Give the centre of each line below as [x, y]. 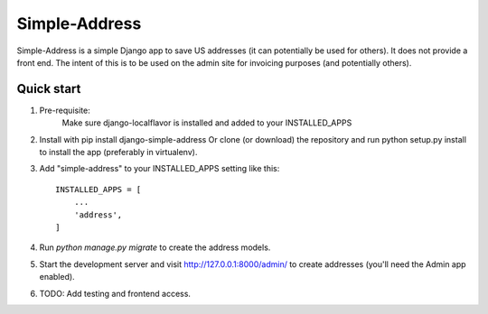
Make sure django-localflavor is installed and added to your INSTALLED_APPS [207, 123]
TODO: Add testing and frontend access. [115, 293]
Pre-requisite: [65, 110]
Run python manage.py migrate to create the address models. [155, 247]
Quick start [49, 89]
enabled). [57, 277]
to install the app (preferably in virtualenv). [118, 152]
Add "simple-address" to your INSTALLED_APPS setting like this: [160, 169]
